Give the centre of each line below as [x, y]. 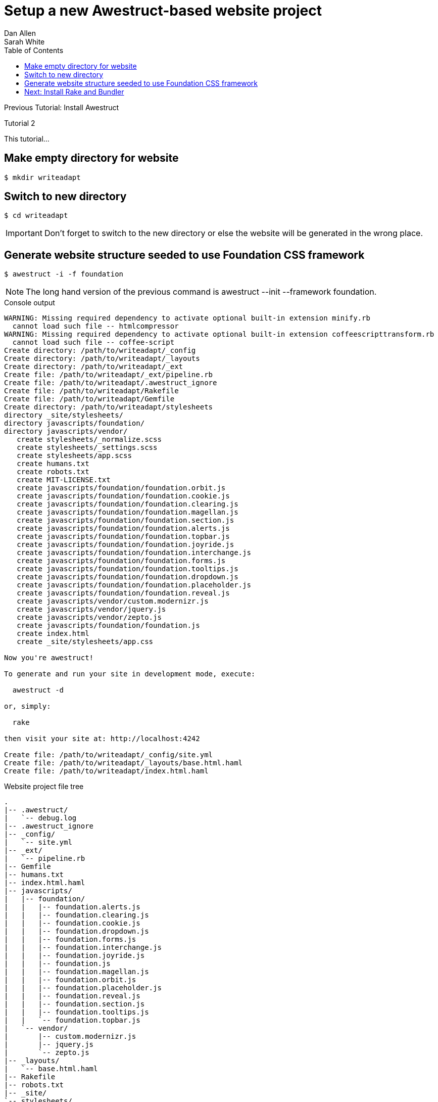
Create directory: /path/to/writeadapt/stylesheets [109, 407]
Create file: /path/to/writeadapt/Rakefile [91, 391]
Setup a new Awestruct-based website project [163, 11]
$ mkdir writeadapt [42, 177]
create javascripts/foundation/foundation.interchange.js [134, 553]
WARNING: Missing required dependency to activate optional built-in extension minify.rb [187, 318]
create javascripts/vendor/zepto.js [89, 617]
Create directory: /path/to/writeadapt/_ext [94, 367]
